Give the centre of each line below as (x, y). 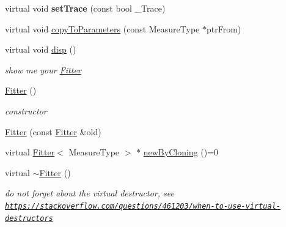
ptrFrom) (224, 28)
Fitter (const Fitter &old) (53, 131)
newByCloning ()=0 (181, 152)
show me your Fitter (43, 69)
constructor (26, 110)
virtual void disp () (41, 49)
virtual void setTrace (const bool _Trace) (85, 8)
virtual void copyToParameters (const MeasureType (102, 28)
